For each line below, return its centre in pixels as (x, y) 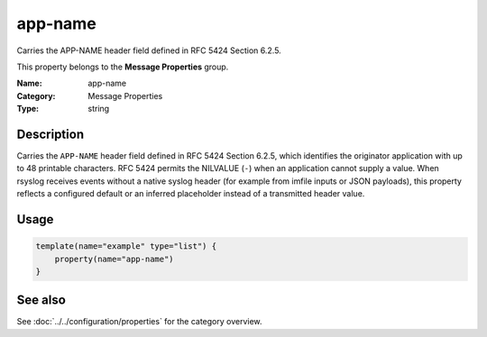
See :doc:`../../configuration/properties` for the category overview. (139, 322)
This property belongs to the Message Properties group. (123, 67)
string (99, 109)
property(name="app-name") (115, 259)
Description (51, 134)
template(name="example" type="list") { (126, 246)
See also (41, 301)
